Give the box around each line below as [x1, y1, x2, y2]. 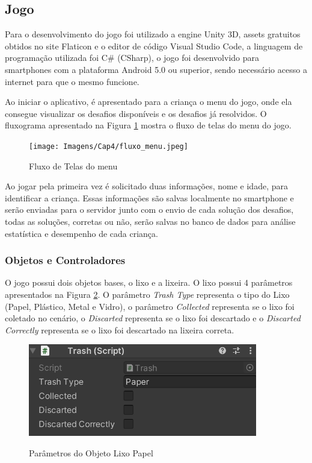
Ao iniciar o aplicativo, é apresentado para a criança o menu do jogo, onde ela [5, 95, 292, 108]
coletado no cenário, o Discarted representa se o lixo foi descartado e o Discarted [5, 312, 301, 324]
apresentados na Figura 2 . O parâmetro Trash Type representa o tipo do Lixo [5, 288, 290, 300]
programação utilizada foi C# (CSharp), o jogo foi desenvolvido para [5, 51, 259, 64]
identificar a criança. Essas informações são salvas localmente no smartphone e [5, 191, 294, 204]
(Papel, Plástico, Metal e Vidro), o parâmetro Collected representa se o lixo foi [5, 300, 295, 312]
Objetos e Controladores [5, 253, 126, 268]
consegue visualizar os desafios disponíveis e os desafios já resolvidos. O [5, 107, 267, 119]
